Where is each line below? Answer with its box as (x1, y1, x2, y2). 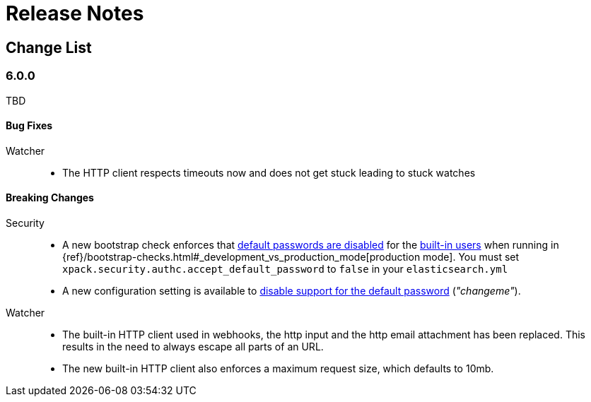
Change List (6, 38, 92, 57)
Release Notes (6, 1, 144, 25)
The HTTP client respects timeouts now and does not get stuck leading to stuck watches (62, 166, 476, 179)
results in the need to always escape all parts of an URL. (62, 340, 324, 353)
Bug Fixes (6, 119, 53, 132)
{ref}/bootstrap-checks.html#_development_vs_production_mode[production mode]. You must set (62, 250, 520, 263)
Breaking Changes (6, 191, 94, 204)
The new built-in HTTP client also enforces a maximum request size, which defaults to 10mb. (62, 362, 494, 374)
